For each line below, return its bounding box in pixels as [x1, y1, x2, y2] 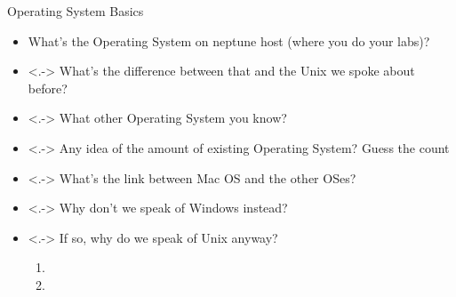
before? [28, 78, 68, 97]
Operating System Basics [7, 2, 144, 20]
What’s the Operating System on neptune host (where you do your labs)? [28, 31, 430, 50]
